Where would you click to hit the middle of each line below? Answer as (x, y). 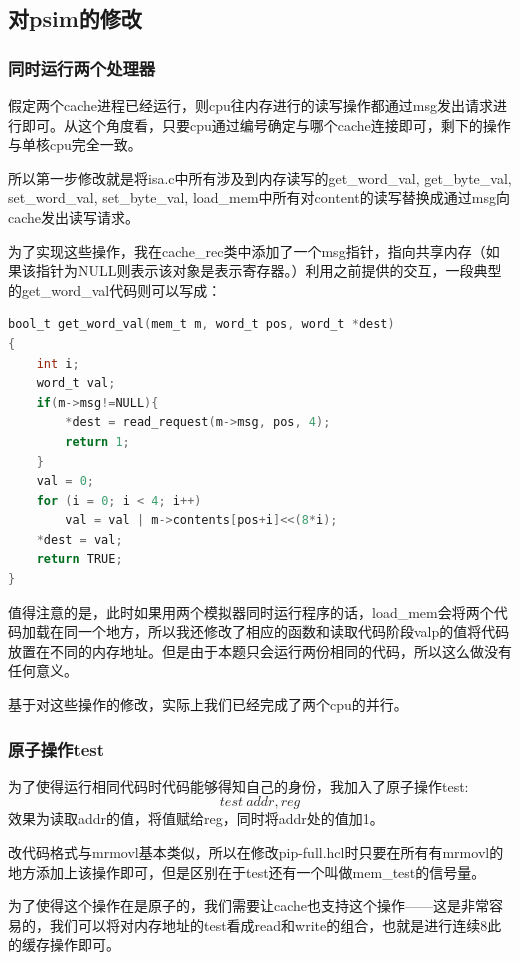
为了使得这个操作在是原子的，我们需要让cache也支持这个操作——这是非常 (249, 905)
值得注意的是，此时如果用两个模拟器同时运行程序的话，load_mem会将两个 (251, 611)
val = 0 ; (65, 481)
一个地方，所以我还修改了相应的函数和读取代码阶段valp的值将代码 (293, 631)
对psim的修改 (75, 18)
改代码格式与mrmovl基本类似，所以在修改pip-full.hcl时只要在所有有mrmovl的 (256, 852)
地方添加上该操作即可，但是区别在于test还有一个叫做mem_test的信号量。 (247, 871)
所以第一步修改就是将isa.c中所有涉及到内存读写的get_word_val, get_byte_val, (260, 177)
